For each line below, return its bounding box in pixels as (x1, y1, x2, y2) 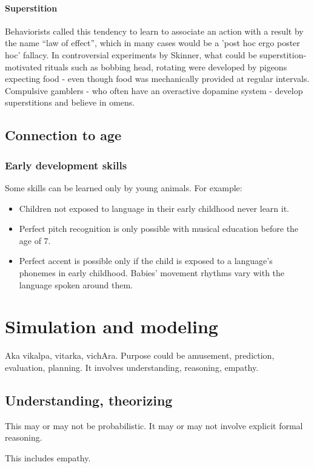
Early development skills (5, 157, 127, 172)
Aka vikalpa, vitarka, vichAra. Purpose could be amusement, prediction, (5, 349, 275, 362)
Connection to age (5, 126, 122, 144)
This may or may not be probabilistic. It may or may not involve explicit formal (5, 419, 303, 432)
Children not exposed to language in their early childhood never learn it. (19, 202, 290, 214)
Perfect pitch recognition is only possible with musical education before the (19, 222, 299, 235)
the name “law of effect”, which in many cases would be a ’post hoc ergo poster (5, 36, 300, 49)
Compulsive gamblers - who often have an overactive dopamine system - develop (5, 84, 303, 97)
